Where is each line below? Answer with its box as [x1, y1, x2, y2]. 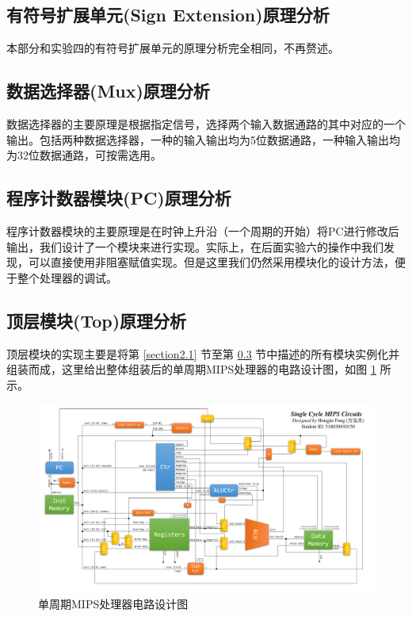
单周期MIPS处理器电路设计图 [38, 596, 189, 612]
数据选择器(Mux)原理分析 [6, 79, 210, 103]
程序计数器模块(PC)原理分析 [6, 186, 231, 210]
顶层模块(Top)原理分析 [6, 308, 187, 332]
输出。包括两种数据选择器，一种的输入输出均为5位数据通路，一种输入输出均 [6, 131, 400, 148]
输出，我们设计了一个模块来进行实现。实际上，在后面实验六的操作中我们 [6, 238, 383, 255]
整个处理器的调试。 [17, 269, 117, 286]
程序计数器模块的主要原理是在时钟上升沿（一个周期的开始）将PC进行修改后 [6, 222, 399, 239]
